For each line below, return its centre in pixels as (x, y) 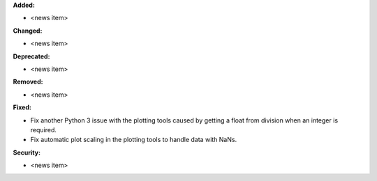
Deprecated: (31, 56)
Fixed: (22, 107)
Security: (27, 152)
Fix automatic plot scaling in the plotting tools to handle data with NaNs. (134, 140)
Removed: (28, 82)
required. (44, 129)
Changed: (28, 31)
